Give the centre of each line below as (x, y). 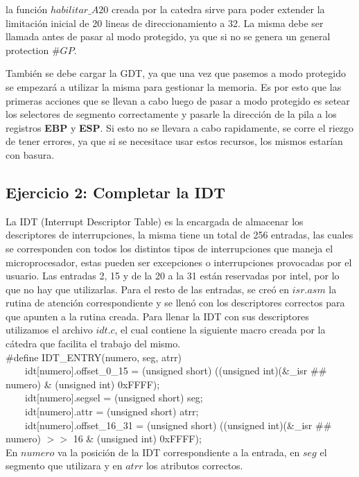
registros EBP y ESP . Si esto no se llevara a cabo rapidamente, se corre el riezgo (180, 127)
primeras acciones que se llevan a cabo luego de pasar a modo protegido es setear (178, 100)
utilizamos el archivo (49, 330)
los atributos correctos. (194, 466)
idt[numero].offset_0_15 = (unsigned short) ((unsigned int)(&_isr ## (176, 371)
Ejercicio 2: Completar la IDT (115, 192)
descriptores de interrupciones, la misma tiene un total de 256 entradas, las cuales (179, 235)
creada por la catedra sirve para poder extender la (218, 9)
